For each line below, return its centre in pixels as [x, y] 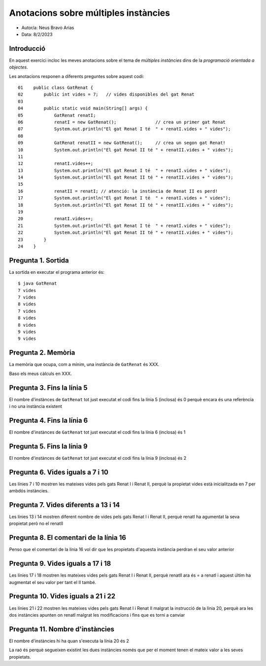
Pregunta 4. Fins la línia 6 [49, 420]
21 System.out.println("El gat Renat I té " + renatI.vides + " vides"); [124, 225]
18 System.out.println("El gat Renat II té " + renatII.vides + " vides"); [126, 205]
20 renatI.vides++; [56, 219]
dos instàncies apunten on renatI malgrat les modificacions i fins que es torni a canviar [97, 615]
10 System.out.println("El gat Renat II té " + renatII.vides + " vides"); [126, 150]
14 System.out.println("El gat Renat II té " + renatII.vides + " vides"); [126, 177]
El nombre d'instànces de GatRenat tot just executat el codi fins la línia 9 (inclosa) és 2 [98, 458]
